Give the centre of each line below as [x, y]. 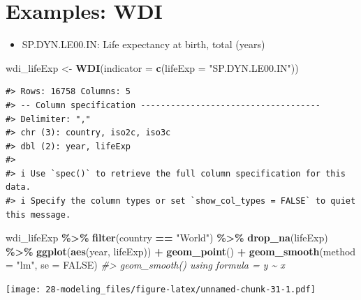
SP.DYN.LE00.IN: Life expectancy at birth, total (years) [143, 44]
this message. [38, 215]
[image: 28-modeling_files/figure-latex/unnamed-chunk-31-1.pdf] [161, 290]
